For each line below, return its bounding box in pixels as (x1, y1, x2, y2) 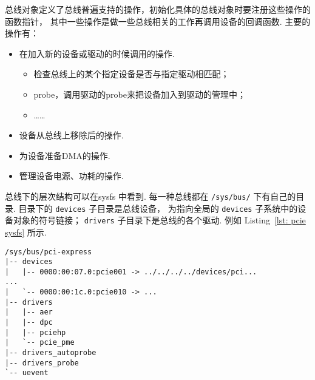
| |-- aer (5, 308, 53, 317)
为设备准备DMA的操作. (19, 149, 110, 161)
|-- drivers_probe (5, 358, 79, 367)
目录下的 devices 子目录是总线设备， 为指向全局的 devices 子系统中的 (18, 202, 298, 214)
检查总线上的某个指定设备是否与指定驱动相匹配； (33, 67, 229, 80)
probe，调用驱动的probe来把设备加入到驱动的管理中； (33, 87, 246, 100)
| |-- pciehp (5, 328, 66, 337)
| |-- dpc (5, 318, 53, 327)
